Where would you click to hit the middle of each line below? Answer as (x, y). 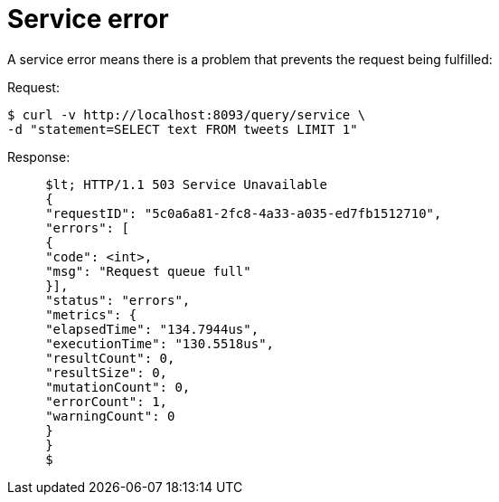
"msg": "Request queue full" (148, 271)
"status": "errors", (118, 300)
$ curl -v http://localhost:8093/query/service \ (187, 114)
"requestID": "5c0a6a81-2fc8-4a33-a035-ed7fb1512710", (244, 213)
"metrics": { (91, 314)
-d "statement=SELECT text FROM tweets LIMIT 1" (183, 129)
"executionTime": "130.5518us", (160, 343)
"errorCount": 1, (107, 401)
